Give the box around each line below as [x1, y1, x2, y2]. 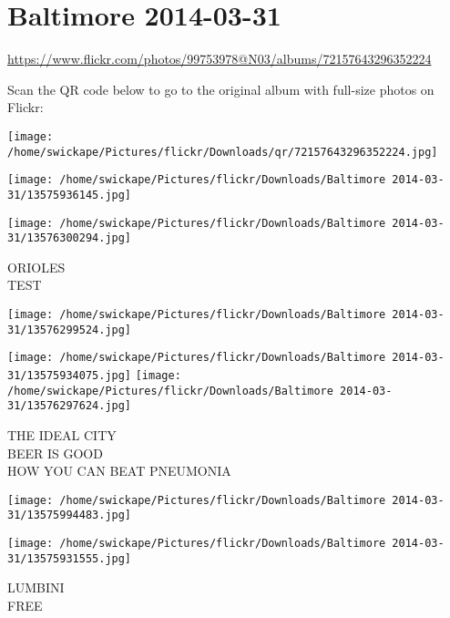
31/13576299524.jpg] [7, 323, 132, 336]
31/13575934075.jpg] [7, 369, 132, 382]
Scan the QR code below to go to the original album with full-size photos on [7, 79, 435, 98]
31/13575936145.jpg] [7, 188, 132, 201]
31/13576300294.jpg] [7, 232, 132, 245]
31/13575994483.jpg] [7, 509, 132, 522]
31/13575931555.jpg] [7, 551, 132, 565]
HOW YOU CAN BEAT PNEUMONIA [7, 461, 231, 480]
